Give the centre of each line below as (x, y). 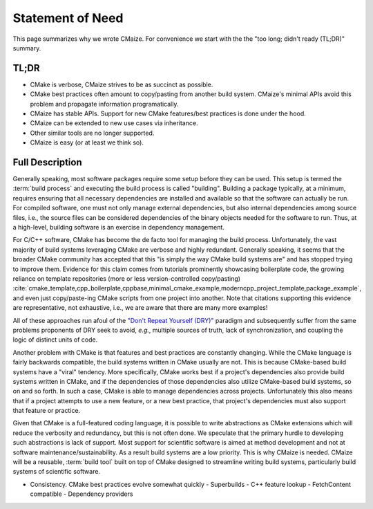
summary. (27, 48)
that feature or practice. (47, 411)
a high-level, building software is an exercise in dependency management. (118, 228)
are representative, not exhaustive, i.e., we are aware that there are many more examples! (140, 308)
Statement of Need (68, 18)
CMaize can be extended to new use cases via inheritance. (114, 123)
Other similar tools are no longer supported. (92, 133)
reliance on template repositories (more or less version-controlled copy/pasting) (127, 279)
